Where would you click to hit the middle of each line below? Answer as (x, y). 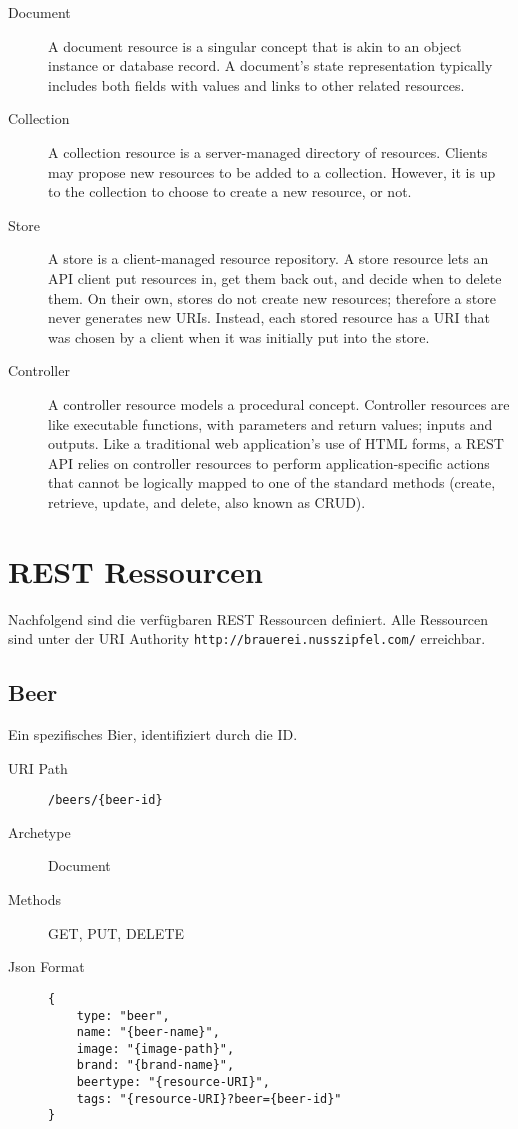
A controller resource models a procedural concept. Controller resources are (279, 403)
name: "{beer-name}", (148, 1032)
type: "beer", (123, 1015)
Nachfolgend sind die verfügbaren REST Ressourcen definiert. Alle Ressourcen (248, 618)
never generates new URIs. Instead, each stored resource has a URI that (269, 317)
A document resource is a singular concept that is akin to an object (255, 45)
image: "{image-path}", (155, 1048)
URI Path (38, 767)
